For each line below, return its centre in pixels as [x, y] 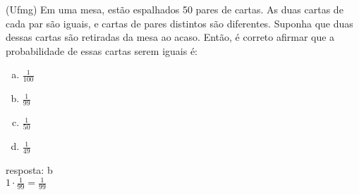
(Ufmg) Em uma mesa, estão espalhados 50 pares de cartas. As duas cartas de [175, 9]
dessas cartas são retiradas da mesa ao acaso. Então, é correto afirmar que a [170, 37]
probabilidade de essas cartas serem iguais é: [102, 50]
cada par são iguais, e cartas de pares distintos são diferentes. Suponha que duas [179, 23]
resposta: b [29, 170]
